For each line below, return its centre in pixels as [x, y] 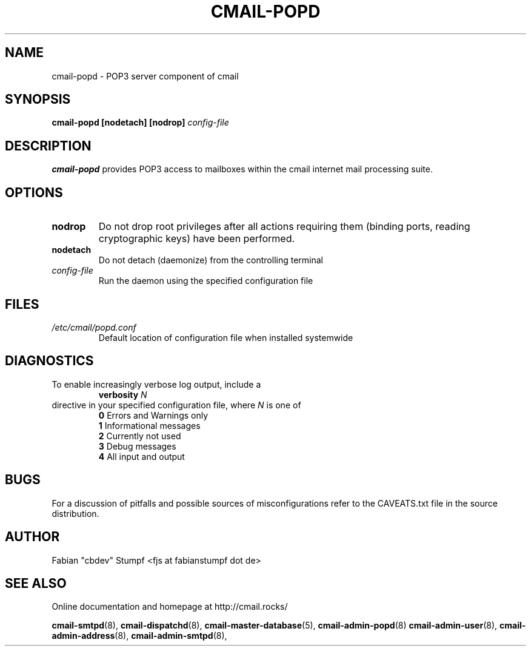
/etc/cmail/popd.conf [94, 327]
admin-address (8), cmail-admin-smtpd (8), [139, 636]
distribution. [75, 513]
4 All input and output [142, 456]
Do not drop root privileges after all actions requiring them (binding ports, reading [284, 227]
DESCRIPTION [48, 146]
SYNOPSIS [38, 100]
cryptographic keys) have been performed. [197, 239]
